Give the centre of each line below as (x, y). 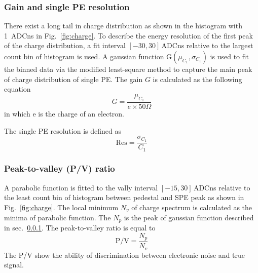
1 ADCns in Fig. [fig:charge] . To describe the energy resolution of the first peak (128, 35)
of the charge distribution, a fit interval (65, 45)
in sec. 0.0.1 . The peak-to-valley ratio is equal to (80, 227)
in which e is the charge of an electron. (64, 114)
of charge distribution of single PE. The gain (73, 79)
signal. (14, 265)
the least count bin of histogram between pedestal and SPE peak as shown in (124, 197)
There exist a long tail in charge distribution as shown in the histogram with (123, 26)
